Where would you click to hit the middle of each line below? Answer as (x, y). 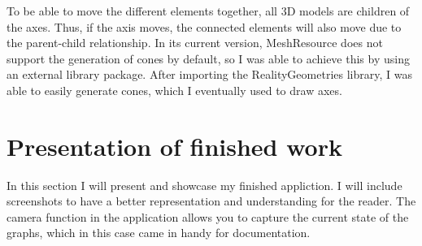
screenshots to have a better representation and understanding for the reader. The (211, 201)
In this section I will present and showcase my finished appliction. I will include (204, 185)
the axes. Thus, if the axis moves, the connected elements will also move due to (204, 26)
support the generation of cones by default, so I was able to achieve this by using (208, 58)
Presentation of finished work (174, 146)
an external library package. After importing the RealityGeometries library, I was (209, 74)
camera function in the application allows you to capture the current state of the (208, 216)
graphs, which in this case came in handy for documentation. (159, 233)
